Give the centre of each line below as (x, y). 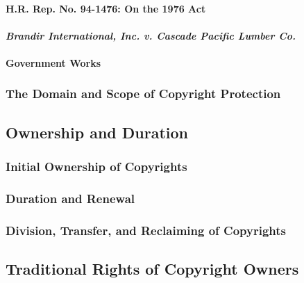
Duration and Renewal (70, 198)
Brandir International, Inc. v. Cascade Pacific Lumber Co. (151, 35)
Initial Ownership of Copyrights (96, 167)
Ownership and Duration (97, 132)
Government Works (53, 62)
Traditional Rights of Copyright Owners (152, 269)
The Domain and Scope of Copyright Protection (143, 94)
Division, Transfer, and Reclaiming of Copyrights (146, 230)
